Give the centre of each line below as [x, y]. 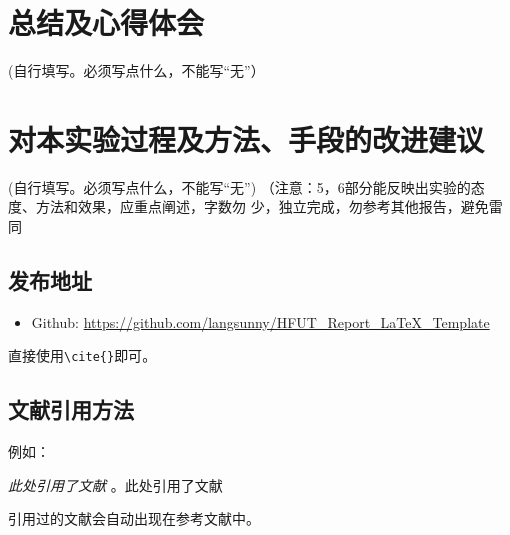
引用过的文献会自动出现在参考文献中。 [134, 518]
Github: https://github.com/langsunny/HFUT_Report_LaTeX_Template [260, 321]
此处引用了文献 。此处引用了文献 [115, 484]
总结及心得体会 [106, 22]
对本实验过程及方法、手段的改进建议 [246, 138]
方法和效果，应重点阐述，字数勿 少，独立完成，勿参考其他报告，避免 [262, 206]
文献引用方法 [71, 409]
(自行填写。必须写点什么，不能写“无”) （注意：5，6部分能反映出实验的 [239, 186]
